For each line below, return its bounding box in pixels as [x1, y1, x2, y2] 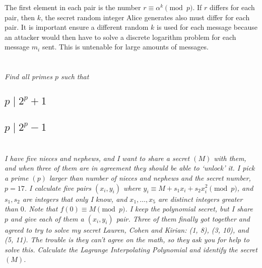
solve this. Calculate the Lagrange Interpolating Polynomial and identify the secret [5, 244, 257, 254]
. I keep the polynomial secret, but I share [125, 203, 253, 214]
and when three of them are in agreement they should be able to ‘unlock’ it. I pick [5, 163, 255, 173]
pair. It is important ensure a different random [5, 22, 149, 32]
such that [60, 71, 89, 82]
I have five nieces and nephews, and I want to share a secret [5, 152, 190, 163]
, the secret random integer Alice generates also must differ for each [40, 12, 250, 22]
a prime [5, 172, 29, 183]
